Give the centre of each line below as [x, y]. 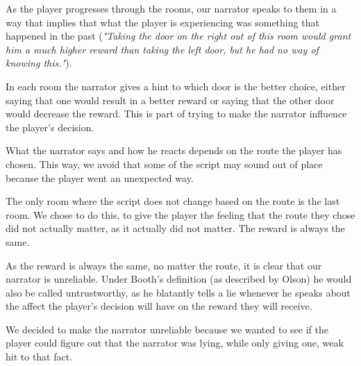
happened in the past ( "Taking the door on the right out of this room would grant [178, 36]
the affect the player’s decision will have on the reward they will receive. [159, 306]
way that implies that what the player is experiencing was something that [162, 22]
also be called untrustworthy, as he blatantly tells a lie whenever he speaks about [178, 292]
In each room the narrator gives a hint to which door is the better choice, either [176, 86]
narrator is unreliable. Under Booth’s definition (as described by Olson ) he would [179, 279]
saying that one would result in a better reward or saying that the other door [170, 100]
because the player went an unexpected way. [100, 177]
